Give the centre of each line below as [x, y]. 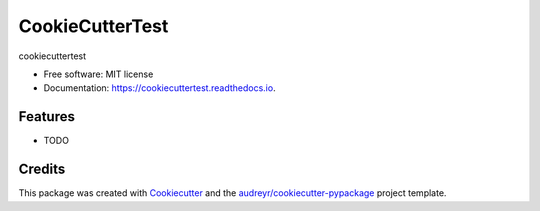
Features [46, 116]
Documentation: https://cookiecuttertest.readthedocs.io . [159, 88]
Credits [42, 169]
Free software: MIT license [98, 74]
